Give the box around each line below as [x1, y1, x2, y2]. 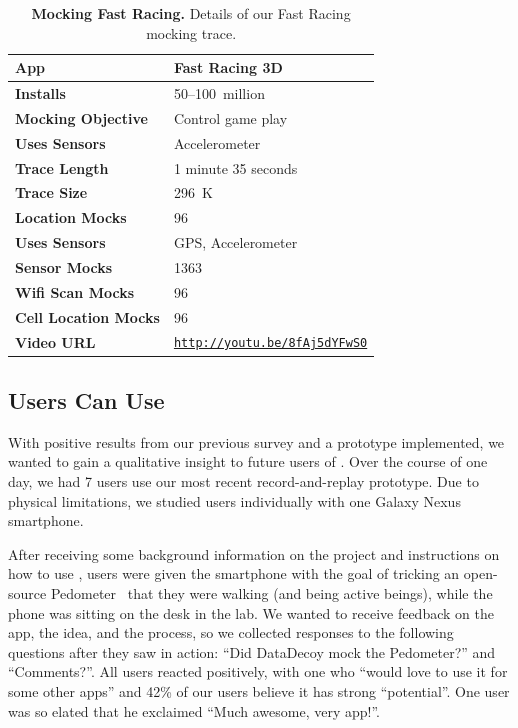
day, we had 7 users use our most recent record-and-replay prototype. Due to [8, 471, 479, 492]
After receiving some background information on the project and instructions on [8, 543, 500, 564]
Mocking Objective [15, 107, 148, 128]
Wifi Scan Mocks [15, 281, 134, 302]
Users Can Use [8, 385, 165, 416]
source [8, 582, 47, 603]
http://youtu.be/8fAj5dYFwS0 [173, 336, 368, 351]
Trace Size [15, 182, 88, 203]
